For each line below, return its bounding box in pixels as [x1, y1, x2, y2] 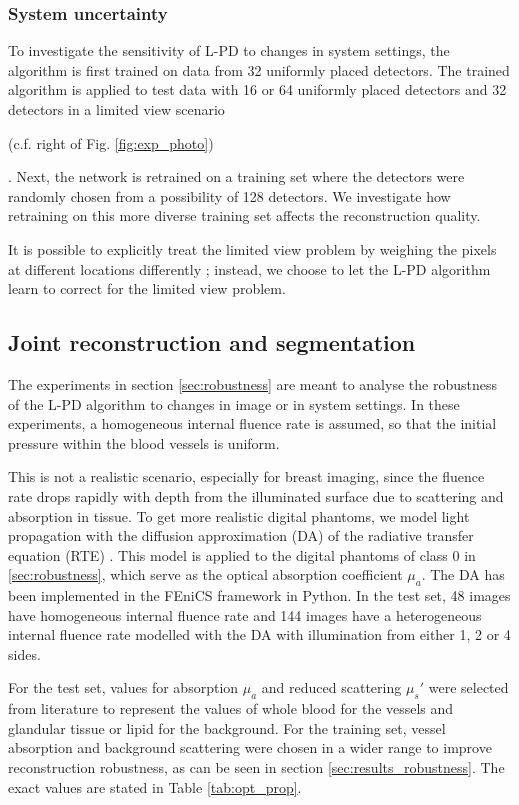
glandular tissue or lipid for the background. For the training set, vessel [8, 717, 446, 738]
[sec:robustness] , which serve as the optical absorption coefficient [8, 564, 403, 585]
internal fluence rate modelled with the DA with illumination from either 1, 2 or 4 [8, 624, 511, 645]
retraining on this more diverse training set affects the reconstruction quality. [8, 205, 481, 226]
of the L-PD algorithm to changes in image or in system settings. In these [8, 393, 460, 414]
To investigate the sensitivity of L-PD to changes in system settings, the [8, 40, 450, 61]
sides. [8, 643, 41, 664]
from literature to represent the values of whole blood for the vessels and [8, 698, 454, 719]
